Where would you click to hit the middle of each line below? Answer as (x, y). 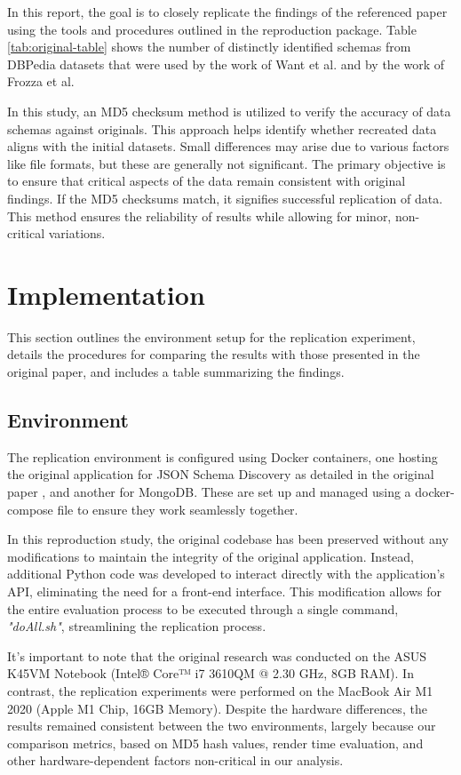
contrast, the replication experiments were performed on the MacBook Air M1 (220, 690)
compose (30, 509)
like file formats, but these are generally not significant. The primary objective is (227, 163)
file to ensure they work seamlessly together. (178, 509)
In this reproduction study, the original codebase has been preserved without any (228, 539)
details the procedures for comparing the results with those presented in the (214, 354)
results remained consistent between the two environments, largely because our (222, 726)
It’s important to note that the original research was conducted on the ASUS (217, 655)
